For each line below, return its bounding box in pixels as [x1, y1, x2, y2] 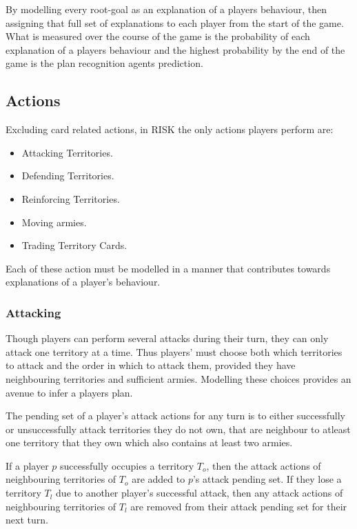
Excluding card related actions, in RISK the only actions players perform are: [6, 122, 334, 137]
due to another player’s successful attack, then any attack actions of [56, 486, 343, 500]
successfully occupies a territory [60, 458, 194, 472]
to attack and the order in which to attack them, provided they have [6, 358, 296, 372]
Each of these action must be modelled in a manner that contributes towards [6, 261, 331, 275]
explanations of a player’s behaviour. [6, 275, 161, 289]
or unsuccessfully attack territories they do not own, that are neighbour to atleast [6, 421, 351, 436]
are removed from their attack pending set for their [130, 499, 347, 513]
